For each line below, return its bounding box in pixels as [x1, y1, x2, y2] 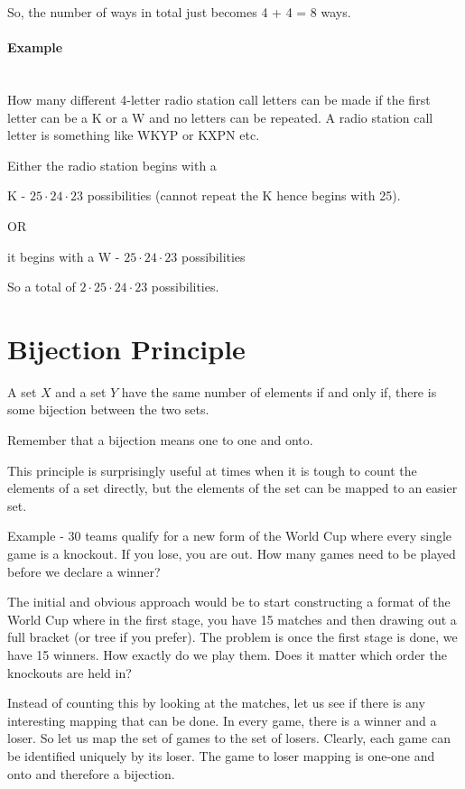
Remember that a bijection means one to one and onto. [7, 431, 313, 450]
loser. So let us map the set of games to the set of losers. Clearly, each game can [7, 729, 451, 747]
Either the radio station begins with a [7, 155, 217, 174]
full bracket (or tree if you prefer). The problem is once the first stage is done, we [7, 627, 458, 646]
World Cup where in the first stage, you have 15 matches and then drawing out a [7, 609, 457, 628]
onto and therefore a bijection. [7, 764, 175, 783]
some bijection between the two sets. [7, 400, 209, 419]
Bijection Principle [7, 330, 246, 367]
